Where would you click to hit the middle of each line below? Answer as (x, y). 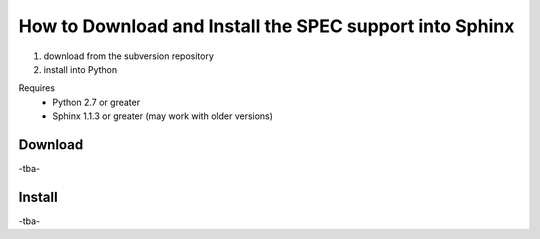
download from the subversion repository (129, 56)
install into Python (80, 69)
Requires (36, 88)
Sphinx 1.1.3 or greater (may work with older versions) (163, 116)
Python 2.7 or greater (96, 102)
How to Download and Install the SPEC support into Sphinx (266, 26)
